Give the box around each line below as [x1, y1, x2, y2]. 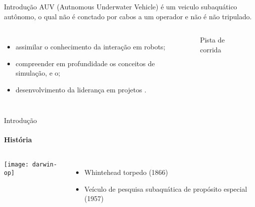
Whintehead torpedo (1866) [84, 166, 169, 177]
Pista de [200, 35, 225, 45]
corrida [200, 44, 221, 54]
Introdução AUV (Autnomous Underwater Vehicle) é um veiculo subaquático [4, 1, 237, 11]
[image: [4, 161, 29, 168]
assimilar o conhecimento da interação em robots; [15, 41, 166, 52]
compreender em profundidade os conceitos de [15, 58, 155, 68]
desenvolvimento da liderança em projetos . [15, 84, 147, 94]
